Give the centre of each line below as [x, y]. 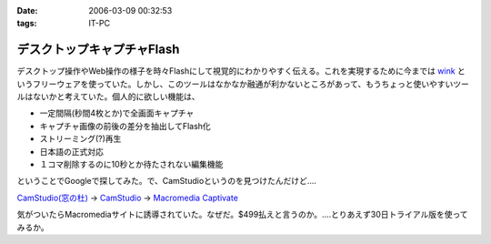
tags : [27, 24]
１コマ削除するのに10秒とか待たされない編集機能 [131, 165]
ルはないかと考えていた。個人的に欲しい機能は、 [108, 97]
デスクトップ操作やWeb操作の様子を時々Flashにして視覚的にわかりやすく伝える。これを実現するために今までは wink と [241, 71]
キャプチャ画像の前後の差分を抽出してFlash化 [125, 126]
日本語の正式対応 [71, 151]
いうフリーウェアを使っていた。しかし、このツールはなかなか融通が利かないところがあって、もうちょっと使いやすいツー [243, 84]
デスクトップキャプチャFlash [98, 50]
